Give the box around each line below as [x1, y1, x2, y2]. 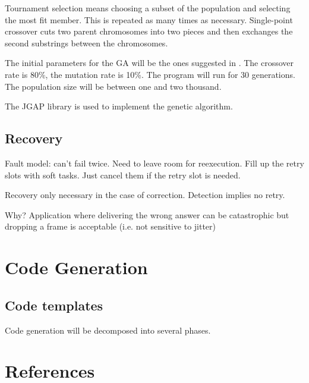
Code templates [5, 296, 103, 314]
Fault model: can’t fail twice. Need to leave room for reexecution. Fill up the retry [5, 156, 304, 169]
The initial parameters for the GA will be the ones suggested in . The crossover [5, 56, 294, 69]
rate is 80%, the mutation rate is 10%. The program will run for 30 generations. [5, 68, 295, 80]
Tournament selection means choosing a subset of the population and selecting [5, 2, 291, 14]
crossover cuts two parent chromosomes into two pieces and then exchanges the [5, 25, 293, 37]
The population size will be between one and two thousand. [5, 80, 222, 92]
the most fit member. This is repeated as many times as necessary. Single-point [5, 13, 293, 26]
